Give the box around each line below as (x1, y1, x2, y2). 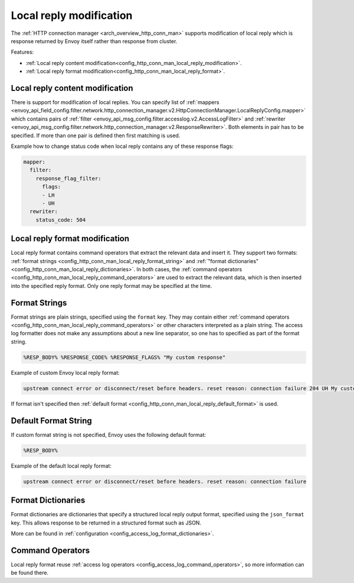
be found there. (11, 569, 49, 576)
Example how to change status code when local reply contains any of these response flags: (11, 142, 234, 150)
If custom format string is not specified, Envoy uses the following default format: (11, 431, 206, 438)
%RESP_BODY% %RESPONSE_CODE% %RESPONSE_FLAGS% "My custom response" (23, 354, 226, 361)
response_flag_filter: (35, 175, 101, 182)
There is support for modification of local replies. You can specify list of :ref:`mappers (11, 99, 219, 106)
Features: (11, 48, 34, 56)
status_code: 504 (35, 216, 86, 223)
